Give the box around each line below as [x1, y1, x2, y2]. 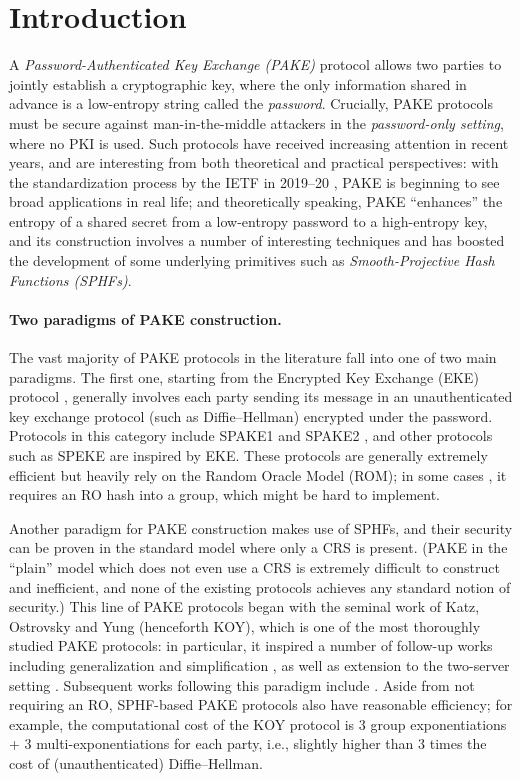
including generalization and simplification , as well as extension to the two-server [9, 654, 510, 675]
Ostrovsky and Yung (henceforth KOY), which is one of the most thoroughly [9, 615, 481, 636]
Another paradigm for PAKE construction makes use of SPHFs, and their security [9, 517, 513, 538]
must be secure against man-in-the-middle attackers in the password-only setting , [9, 112, 504, 133]
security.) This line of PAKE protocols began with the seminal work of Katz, [9, 596, 480, 617]
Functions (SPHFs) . [9, 269, 132, 290]
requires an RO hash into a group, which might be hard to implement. [9, 484, 441, 505]
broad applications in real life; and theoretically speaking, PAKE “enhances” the [9, 191, 503, 212]
